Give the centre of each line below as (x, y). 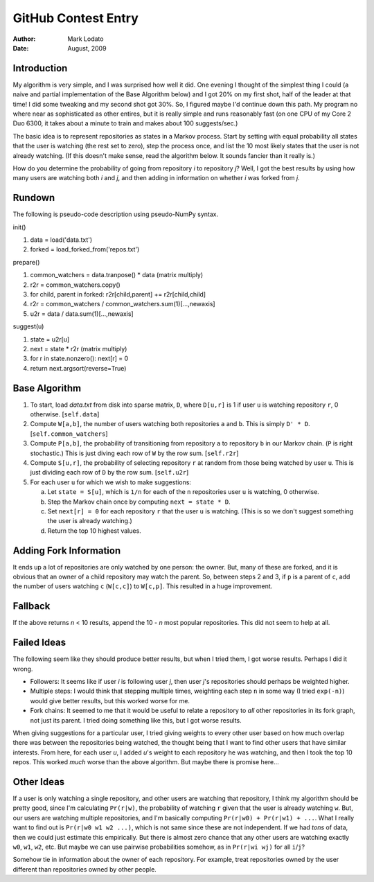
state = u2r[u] (50, 339)
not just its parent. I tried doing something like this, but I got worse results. (136, 720)
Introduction (40, 68)
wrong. (23, 669)
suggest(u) (28, 326)
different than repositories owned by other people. (85, 869)
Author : (24, 39)
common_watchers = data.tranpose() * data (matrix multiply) (117, 275)
